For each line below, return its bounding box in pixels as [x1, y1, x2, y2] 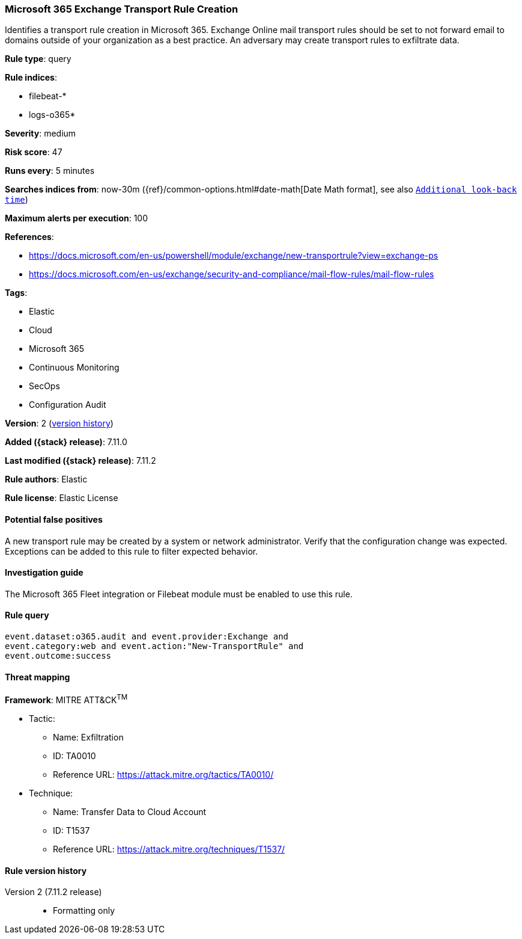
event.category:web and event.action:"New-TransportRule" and [5, 641, 304, 651]
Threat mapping [5, 671, 70, 682]
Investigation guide [5, 567, 83, 578]
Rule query [5, 610, 49, 621]
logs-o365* [29, 109, 76, 120]
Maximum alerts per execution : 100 [5, 213, 148, 224]
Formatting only [53, 905, 115, 916]
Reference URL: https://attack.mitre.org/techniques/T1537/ [53, 843, 285, 854]
